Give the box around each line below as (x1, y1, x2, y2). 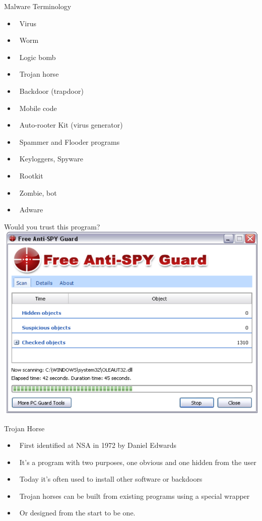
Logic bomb (19, 51, 56, 62)
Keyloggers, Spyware (19, 153, 83, 164)
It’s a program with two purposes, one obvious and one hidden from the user (19, 456, 256, 467)
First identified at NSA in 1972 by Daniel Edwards (19, 440, 176, 450)
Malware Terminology (4, 1, 72, 11)
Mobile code (19, 102, 57, 113)
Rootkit (19, 170, 43, 181)
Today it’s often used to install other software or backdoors (19, 474, 203, 484)
